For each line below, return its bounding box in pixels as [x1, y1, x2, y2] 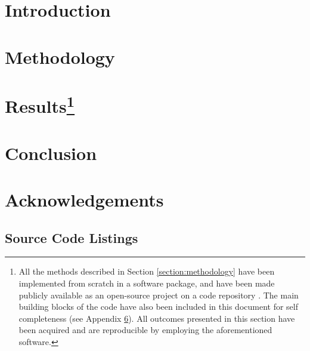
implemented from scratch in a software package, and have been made [18, 277, 275, 289]
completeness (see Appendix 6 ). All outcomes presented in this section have [18, 312, 295, 324]
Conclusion [5, 140, 97, 165]
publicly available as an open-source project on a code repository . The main [18, 288, 299, 301]
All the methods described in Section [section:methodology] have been [18, 265, 275, 278]
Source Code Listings [5, 228, 138, 247]
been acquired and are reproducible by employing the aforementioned [18, 324, 272, 336]
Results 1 [5, 91, 75, 118]
